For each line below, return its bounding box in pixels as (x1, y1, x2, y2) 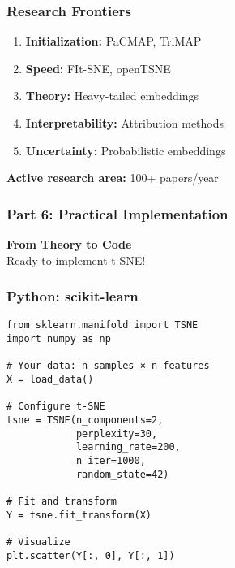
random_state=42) (75, 468, 169, 480)
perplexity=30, (75, 427, 158, 440)
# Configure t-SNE (6, 401, 105, 413)
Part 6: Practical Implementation (6, 203, 229, 223)
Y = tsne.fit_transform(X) (6, 509, 152, 521)
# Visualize (6, 535, 70, 548)
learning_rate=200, (75, 441, 181, 453)
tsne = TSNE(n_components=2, (6, 414, 164, 426)
